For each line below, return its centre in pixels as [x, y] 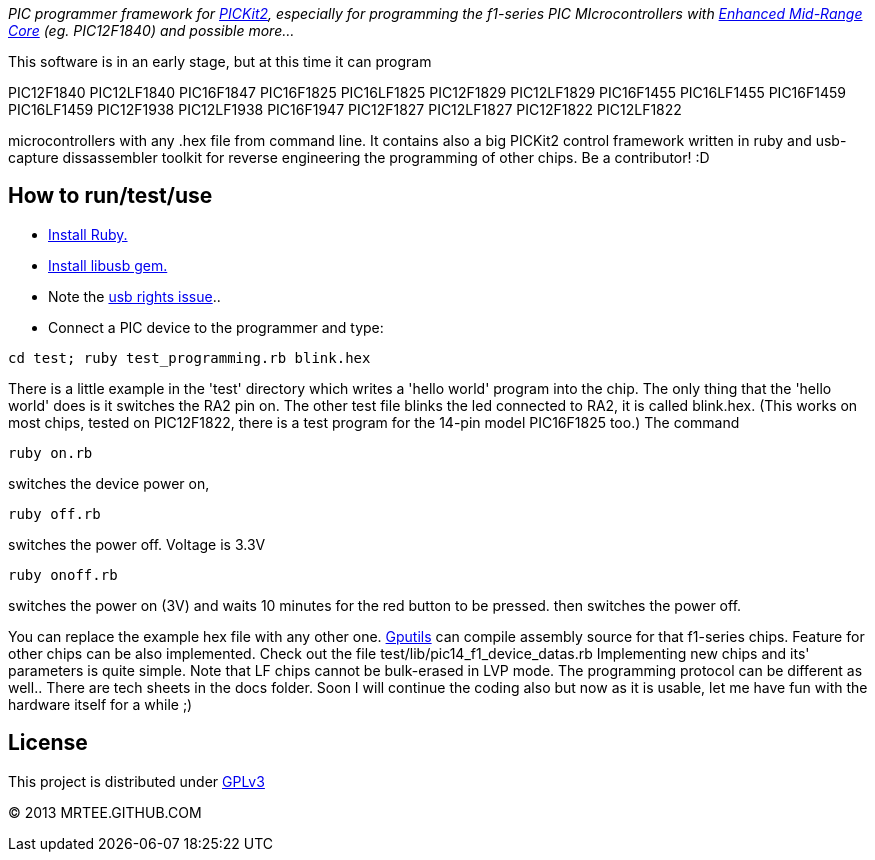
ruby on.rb [50, 452]
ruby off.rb [54, 513]
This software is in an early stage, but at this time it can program [220, 61]
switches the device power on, [109, 483]
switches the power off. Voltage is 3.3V [137, 544]
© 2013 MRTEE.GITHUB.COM [105, 812]
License [48, 743]
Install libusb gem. [108, 265]
